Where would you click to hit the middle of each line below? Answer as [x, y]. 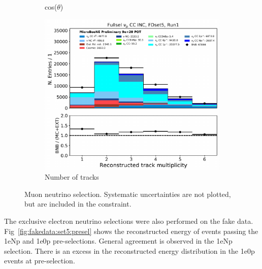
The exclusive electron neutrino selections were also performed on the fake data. [129, 221]
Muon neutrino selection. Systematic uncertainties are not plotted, [128, 194]
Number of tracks [72, 177]
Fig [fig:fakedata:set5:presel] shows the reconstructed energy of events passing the [131, 231]
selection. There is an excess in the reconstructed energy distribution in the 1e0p [129, 250]
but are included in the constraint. [78, 204]
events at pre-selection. [40, 261]
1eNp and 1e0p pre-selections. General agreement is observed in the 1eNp [118, 241]
